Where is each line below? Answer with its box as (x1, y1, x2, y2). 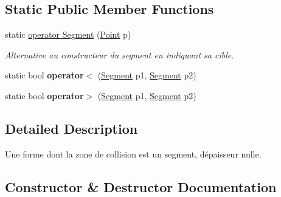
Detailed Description (5, 119, 138, 137)
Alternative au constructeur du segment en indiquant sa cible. (5, 48, 234, 61)
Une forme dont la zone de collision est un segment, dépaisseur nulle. (5, 147, 262, 160)
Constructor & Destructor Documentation (5, 177, 277, 196)
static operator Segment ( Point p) (5, 28, 131, 41)
